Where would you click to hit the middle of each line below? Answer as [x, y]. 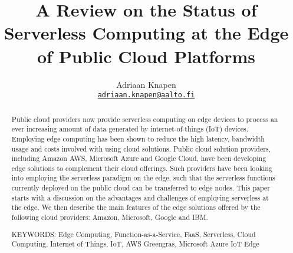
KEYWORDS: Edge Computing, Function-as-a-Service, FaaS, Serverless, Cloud [134, 234]
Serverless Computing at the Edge [146, 33]
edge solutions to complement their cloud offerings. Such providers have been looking [142, 168]
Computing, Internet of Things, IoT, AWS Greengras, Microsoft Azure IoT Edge [135, 244]
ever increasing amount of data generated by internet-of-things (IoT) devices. [130, 129]
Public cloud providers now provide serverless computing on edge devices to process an [145, 119]
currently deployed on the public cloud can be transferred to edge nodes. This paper [141, 188]
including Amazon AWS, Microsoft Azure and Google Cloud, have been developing [139, 158]
